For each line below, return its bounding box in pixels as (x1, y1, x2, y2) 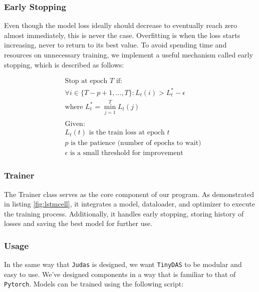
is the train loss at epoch (89, 129, 165, 136)
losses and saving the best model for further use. (4, 218, 153, 228)
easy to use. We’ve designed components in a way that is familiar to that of (4, 268, 236, 279)
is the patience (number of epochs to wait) (71, 139, 201, 147)
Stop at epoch (65, 77, 108, 85)
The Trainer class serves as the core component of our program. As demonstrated (4, 188, 254, 199)
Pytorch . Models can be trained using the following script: (4, 278, 184, 289)
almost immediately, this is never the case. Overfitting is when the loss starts (4, 29, 240, 40)
